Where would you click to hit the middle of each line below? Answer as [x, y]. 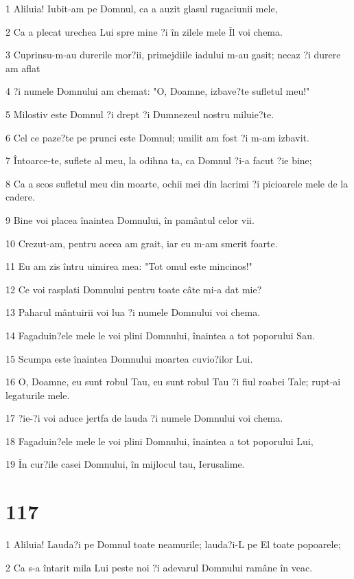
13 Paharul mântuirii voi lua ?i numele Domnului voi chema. [133, 312]
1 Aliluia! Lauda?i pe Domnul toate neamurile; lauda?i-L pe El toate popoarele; [173, 544]
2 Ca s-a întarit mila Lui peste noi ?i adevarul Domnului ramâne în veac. [159, 567]
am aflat [23, 68]
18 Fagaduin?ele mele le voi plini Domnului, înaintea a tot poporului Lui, [160, 441]
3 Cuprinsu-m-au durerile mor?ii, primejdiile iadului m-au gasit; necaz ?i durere [173, 55]
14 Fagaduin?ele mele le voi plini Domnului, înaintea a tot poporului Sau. [160, 335]
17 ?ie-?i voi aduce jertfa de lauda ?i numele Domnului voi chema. [144, 418]
